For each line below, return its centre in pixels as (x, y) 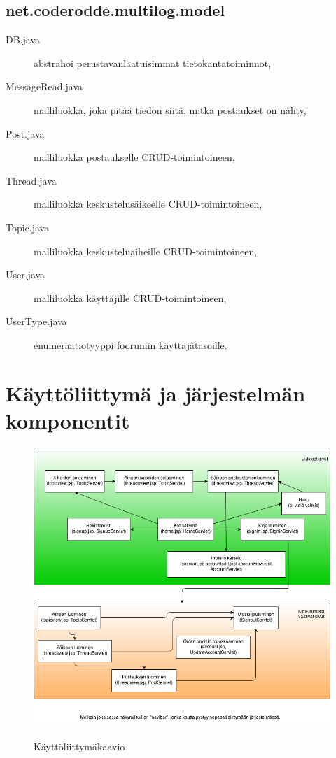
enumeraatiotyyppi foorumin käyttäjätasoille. (131, 344)
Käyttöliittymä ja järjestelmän (156, 393)
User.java (26, 274)
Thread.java (31, 180)
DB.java (23, 40)
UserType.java (36, 321)
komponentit (68, 420)
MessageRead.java (44, 86)
